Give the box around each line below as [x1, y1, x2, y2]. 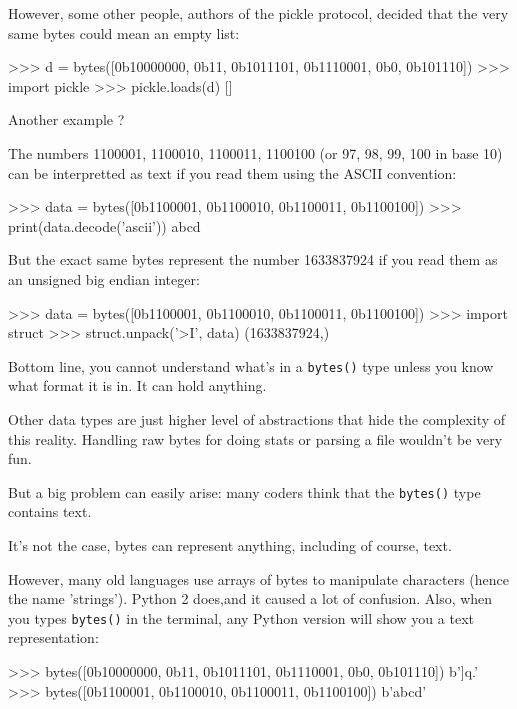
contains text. [8, 501, 92, 522]
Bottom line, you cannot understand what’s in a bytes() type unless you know [8, 355, 494, 376]
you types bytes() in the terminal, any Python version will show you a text [8, 607, 474, 628]
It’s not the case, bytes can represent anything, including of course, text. [8, 535, 452, 555]
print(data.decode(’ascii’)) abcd [8, 215, 201, 236]
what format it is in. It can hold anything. [8, 375, 267, 396]
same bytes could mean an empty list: [8, 22, 240, 43]
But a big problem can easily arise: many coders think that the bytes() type [8, 481, 481, 502]
